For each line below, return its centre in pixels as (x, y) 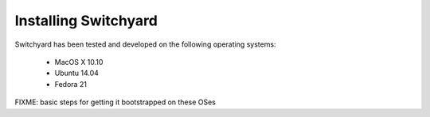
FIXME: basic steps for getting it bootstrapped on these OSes (115, 102)
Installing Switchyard (86, 21)
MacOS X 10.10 (79, 62)
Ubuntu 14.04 (77, 73)
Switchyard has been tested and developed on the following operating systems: (145, 44)
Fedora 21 (71, 84)
